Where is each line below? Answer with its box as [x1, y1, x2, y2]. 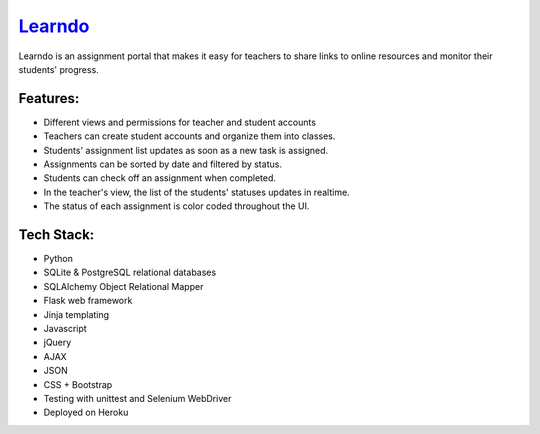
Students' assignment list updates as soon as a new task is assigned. [43, 144, 329, 156]
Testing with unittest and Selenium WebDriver [43, 393, 232, 404]
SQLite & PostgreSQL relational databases [43, 266, 217, 279]
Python [43, 253, 74, 265]
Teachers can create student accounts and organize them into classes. [43, 130, 336, 142]
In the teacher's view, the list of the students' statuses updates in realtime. [43, 186, 350, 198]
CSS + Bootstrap [43, 378, 113, 390]
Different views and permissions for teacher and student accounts [43, 116, 317, 128]
